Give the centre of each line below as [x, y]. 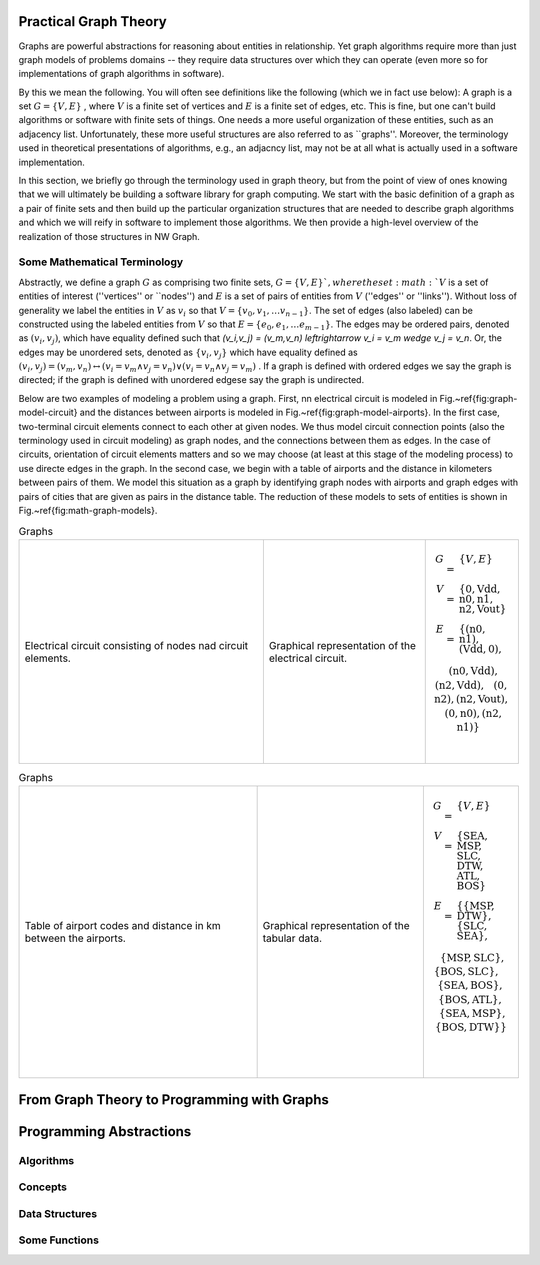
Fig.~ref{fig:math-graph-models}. [88, 510]
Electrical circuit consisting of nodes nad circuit [136, 645]
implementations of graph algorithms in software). [121, 74]
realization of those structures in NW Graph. [109, 236]
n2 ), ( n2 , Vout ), [471, 699]
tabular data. [292, 938]
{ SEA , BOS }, [469, 985]
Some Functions [59, 1240]
